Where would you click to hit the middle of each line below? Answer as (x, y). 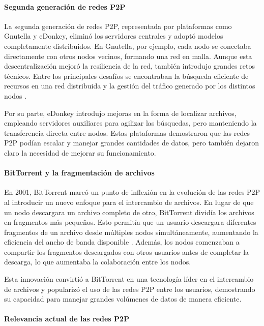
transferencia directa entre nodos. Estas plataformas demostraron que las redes (127, 132)
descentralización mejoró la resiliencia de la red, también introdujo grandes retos (129, 66)
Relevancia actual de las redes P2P (67, 319)
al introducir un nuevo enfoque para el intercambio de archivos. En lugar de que (129, 202)
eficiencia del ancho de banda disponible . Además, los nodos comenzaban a (122, 242)
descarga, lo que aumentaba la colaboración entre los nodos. (98, 262)
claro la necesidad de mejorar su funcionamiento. (80, 152)
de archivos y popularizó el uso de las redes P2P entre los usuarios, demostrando (130, 289)
